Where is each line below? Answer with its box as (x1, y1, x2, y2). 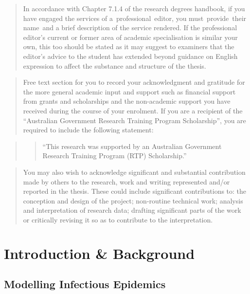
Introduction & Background (4, 243, 195, 263)
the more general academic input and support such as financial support (23, 86, 236, 96)
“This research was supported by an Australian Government (42, 141, 222, 151)
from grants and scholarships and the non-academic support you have (23, 96, 231, 106)
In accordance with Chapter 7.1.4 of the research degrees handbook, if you (23, 3, 245, 13)
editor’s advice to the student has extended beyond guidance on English (23, 51, 238, 61)
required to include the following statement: (23, 125, 154, 135)
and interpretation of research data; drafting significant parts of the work (23, 205, 241, 215)
